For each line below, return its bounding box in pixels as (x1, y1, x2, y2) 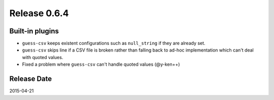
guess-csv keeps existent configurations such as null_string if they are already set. (22, 40, 205, 46)
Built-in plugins (9, 27, 59, 35)
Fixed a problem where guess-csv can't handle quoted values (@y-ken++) (22, 61, 180, 68)
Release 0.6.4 (9, 8, 69, 19)
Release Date (9, 75, 52, 83)
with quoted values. (22, 54, 63, 60)
